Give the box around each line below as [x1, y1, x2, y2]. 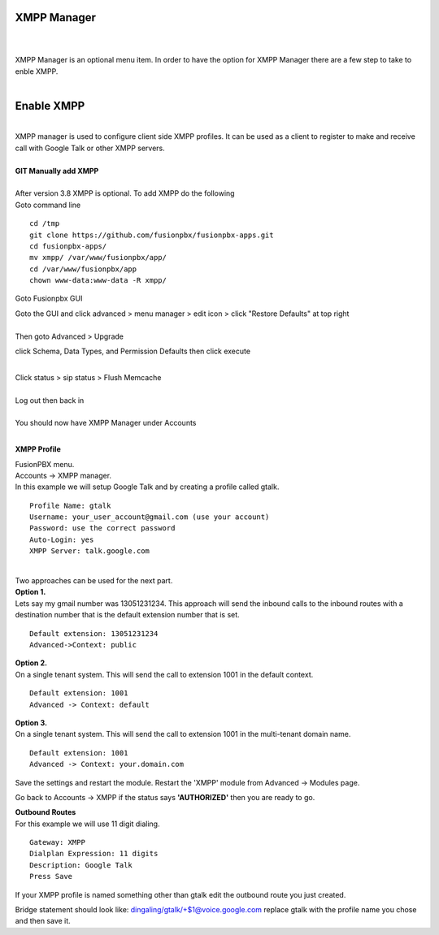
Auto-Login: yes [29, 535, 94, 544]
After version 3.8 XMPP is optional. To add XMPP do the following [15, 188, 235, 198]
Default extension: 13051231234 [29, 629, 159, 638]
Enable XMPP [15, 98, 85, 113]
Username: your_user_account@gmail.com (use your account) [29, 513, 270, 522]
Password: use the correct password [29, 524, 176, 533]
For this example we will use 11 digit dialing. [15, 819, 160, 829]
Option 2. [15, 658, 48, 668]
